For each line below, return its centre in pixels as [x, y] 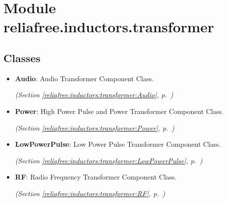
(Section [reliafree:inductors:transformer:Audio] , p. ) [94, 95]
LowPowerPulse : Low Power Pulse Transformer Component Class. [118, 144]
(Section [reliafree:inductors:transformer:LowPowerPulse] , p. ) [109, 160]
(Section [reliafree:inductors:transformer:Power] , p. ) [95, 127]
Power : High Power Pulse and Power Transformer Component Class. [119, 111]
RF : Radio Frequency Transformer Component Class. [96, 177]
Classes [22, 57]
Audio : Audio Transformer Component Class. [84, 78]
